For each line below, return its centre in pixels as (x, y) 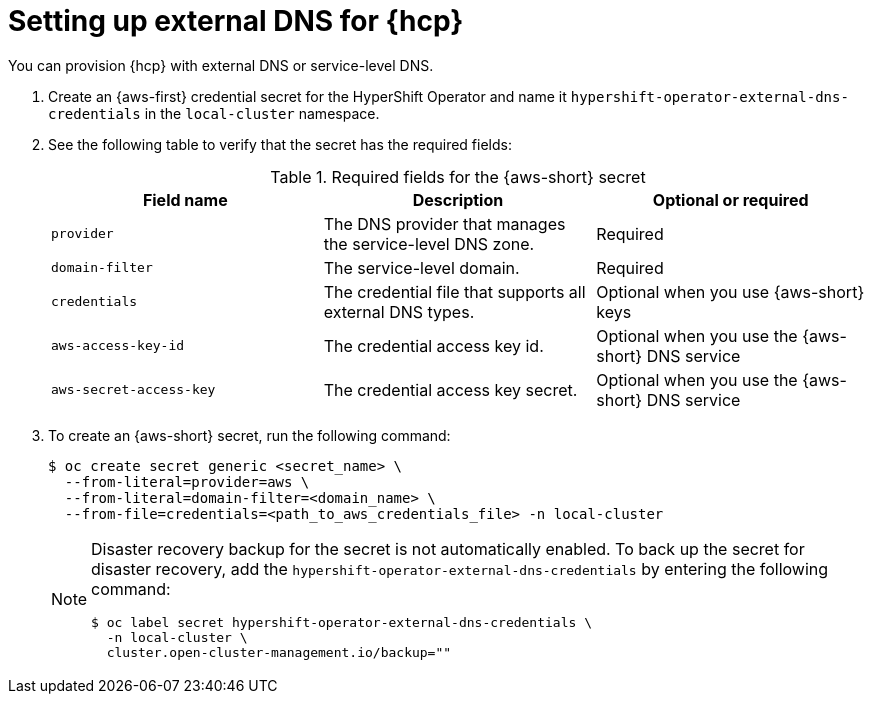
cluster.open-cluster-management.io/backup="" (279, 652)
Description (458, 199)
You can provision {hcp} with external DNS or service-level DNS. (221, 65)
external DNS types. (399, 311)
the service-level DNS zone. (429, 243)
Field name (185, 199)
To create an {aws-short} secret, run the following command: (249, 435)
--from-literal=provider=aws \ (187, 481)
